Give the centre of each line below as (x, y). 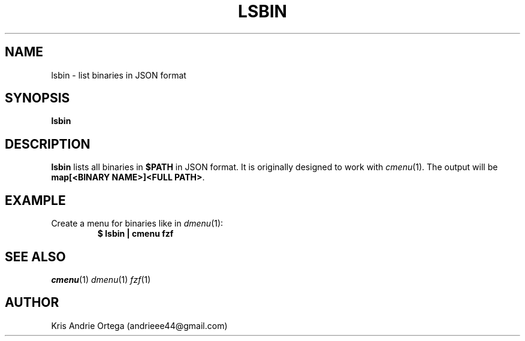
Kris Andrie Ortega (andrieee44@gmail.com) (139, 325)
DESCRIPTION (48, 144)
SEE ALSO (35, 256)
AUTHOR (32, 303)
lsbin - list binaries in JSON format (119, 75)
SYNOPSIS (37, 98)
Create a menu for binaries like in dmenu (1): (137, 224)
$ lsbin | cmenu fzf (135, 234)
